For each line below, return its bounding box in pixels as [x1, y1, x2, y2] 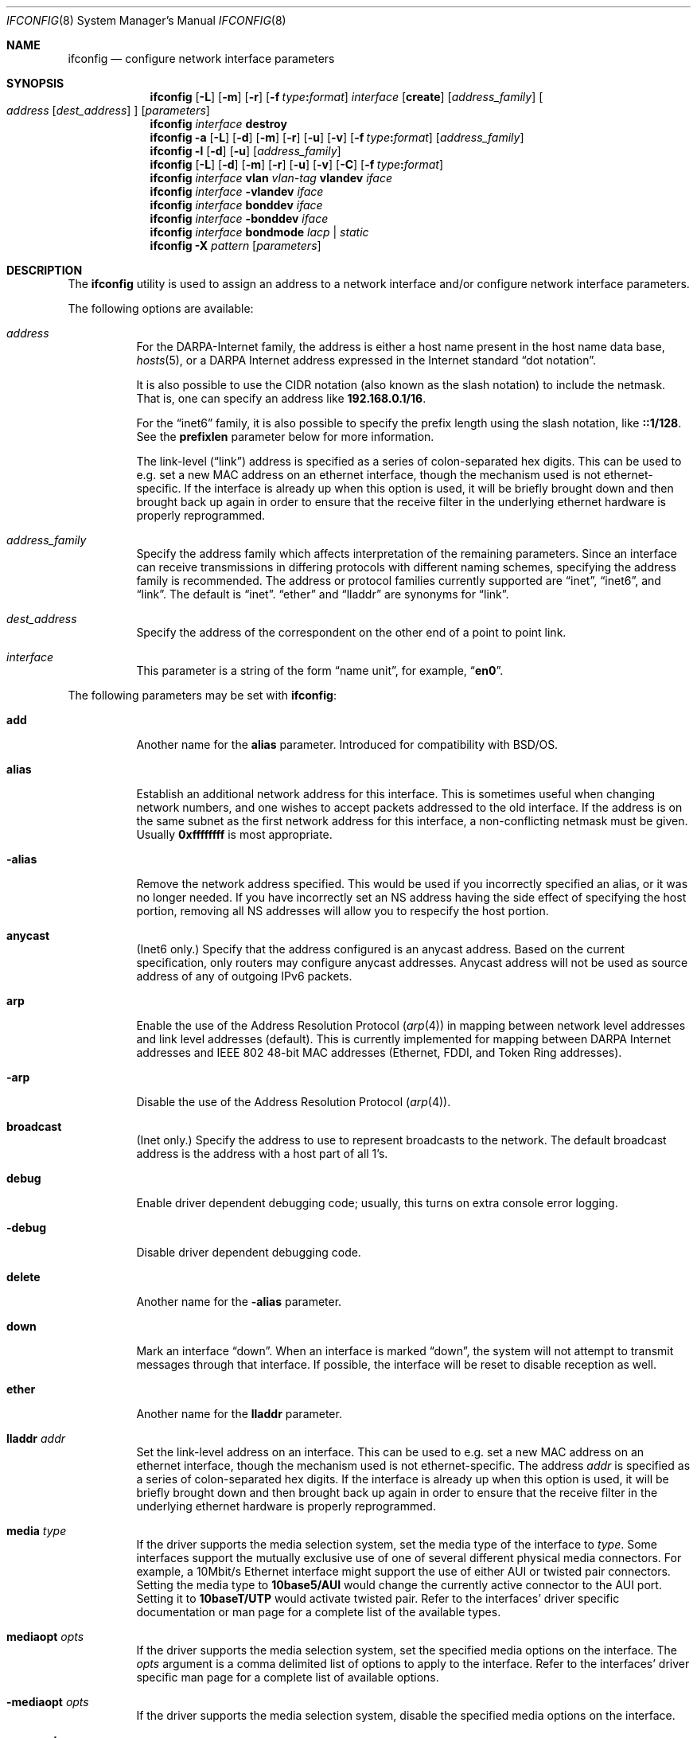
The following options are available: [68, 302, 254, 315]
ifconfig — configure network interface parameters [68, 52, 335, 65]
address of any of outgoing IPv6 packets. [136, 969, 352, 983]
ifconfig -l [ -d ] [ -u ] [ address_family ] [150, 144, 341, 158]
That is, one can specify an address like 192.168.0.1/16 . [136, 392, 426, 405]
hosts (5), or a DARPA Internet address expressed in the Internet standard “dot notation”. [136, 353, 596, 367]
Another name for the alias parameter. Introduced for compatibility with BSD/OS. [136, 738, 559, 751]
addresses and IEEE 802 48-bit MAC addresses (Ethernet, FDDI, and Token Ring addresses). [136, 1046, 622, 1059]
